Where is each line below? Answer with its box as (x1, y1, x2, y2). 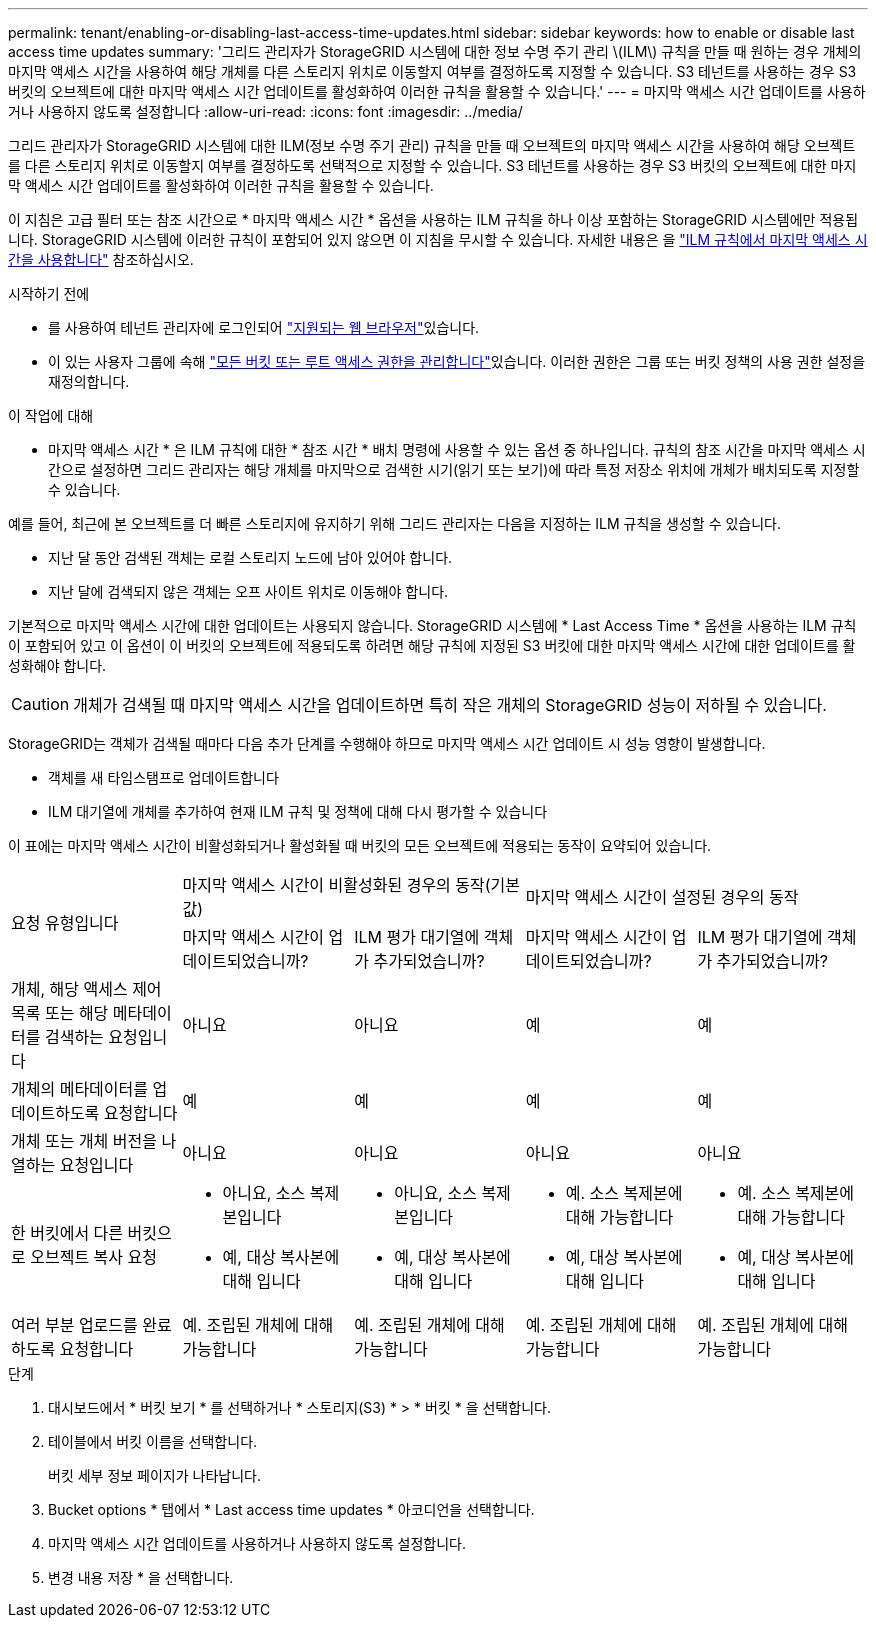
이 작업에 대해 (8, 407, 94, 424)
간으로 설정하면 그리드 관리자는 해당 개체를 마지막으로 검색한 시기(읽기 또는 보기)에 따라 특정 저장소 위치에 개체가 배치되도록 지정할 (48, 461, 860, 478)
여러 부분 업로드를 (11, 1315, 138, 1335)
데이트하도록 (11, 1103, 100, 1123)
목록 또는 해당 (11, 1003, 109, 1023)
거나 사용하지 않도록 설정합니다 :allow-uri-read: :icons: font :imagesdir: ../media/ (8, 103, 523, 120)
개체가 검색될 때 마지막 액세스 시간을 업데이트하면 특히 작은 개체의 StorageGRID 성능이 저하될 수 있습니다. (73, 695, 827, 715)
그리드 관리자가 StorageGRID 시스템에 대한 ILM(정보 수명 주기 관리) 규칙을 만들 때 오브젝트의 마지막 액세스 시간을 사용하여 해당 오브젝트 (8, 137, 856, 154)
